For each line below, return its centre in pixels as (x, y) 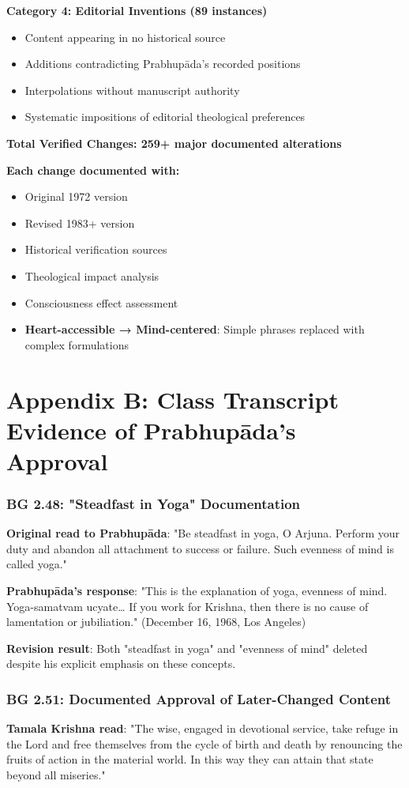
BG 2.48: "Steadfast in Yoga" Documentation (154, 503)
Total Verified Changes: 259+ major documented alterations (174, 143)
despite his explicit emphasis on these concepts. (121, 664)
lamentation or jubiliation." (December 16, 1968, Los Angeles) (156, 622)
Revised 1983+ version (80, 222)
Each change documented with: (93, 170)
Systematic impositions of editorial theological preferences (165, 117)
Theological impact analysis (92, 275)
